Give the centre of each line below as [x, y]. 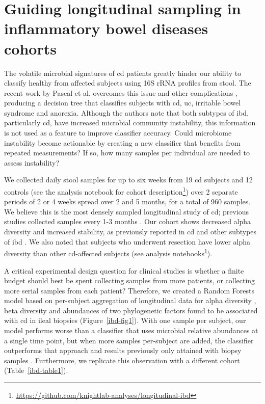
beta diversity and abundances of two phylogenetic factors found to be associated [131, 310]
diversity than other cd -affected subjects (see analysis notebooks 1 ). [108, 252]
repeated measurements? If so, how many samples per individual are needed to [127, 153]
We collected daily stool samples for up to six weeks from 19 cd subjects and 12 [128, 180]
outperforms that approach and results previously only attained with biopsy [123, 350]
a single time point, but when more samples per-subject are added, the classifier [129, 340]
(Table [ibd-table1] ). [36, 370]
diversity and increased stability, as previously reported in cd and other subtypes [130, 232]
